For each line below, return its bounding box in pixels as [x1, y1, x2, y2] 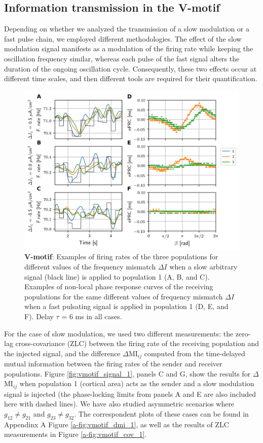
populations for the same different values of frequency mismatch [24, 291, 223, 301]
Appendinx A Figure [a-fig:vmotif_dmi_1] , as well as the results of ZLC [4, 419, 229, 429]
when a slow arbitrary [169, 261, 238, 271]
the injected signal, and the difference [4, 348, 121, 358]
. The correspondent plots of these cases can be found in [74, 408, 249, 419]
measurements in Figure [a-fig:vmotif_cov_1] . [4, 429, 147, 439]
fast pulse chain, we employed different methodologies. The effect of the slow [4, 33, 242, 44]
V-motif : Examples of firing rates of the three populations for [24, 251, 218, 262]
